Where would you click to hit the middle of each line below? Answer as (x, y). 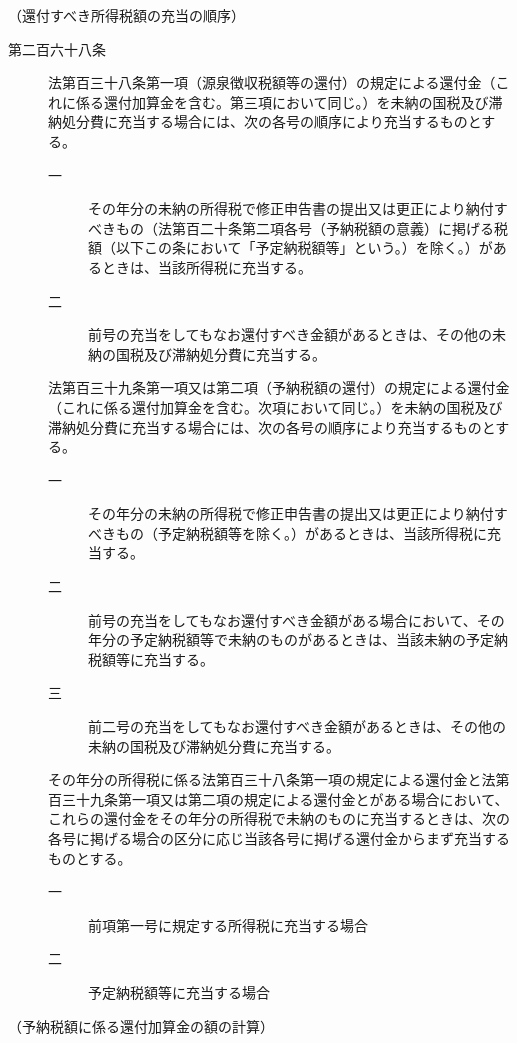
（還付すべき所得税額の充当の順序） (127, 15)
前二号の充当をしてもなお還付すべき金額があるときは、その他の (297, 726)
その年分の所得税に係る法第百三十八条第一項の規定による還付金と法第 (279, 779)
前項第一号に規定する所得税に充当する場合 (228, 924)
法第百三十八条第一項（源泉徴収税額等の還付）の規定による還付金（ (272, 82)
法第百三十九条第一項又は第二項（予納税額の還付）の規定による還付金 (279, 387)
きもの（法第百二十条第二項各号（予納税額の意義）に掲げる (297, 227)
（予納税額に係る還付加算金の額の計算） (141, 1025)
